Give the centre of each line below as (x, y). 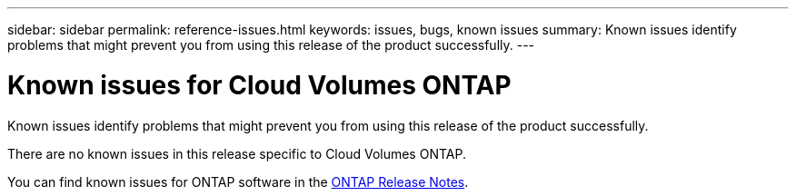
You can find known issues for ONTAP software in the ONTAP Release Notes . (238, 181)
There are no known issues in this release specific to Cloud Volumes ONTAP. (237, 153)
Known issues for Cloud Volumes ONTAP (259, 85)
